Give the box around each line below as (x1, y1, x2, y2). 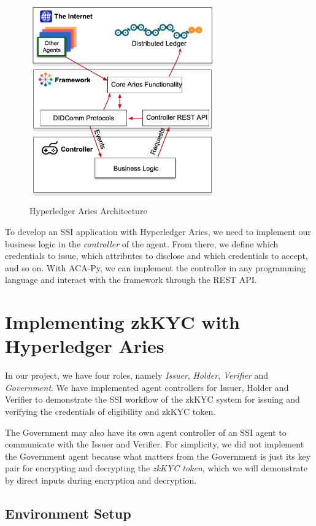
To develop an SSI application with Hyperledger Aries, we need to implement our (5, 225, 311, 238)
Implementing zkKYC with (5, 309, 240, 335)
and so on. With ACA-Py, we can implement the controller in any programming (5, 261, 306, 274)
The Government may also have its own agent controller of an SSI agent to (5, 425, 287, 438)
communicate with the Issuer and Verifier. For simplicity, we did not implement (5, 438, 304, 451)
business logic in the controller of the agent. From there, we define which (5, 237, 279, 250)
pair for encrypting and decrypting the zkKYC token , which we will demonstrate (5, 462, 308, 474)
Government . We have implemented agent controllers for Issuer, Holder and (5, 381, 289, 393)
